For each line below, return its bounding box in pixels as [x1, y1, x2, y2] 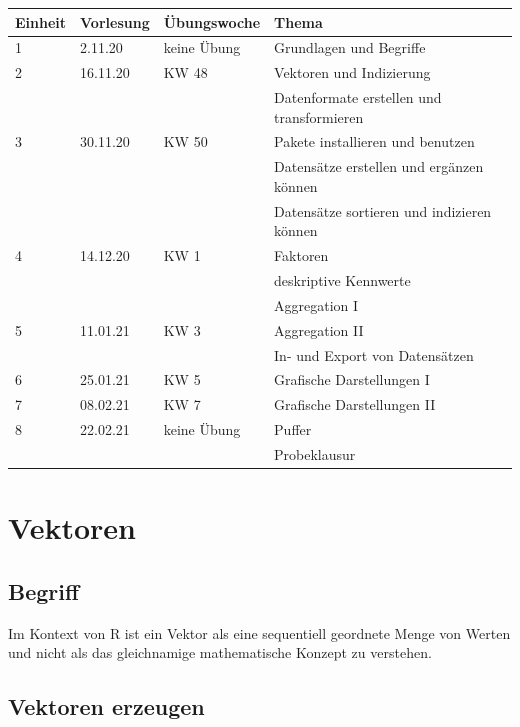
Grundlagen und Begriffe [274, 37, 426, 58]
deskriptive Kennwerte [274, 270, 411, 291]
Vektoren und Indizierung [274, 62, 431, 83]
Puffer [274, 419, 312, 440]
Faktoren [274, 245, 329, 266]
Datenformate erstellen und [274, 87, 442, 108]
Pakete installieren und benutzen [274, 131, 475, 152]
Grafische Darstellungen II [274, 394, 436, 415]
